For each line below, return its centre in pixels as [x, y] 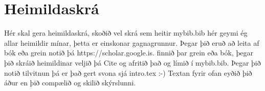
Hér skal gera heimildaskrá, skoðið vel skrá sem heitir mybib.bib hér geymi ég [126, 33]
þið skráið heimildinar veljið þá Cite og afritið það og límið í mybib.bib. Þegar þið [132, 62]
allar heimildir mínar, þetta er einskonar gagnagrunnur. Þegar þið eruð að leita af [132, 42]
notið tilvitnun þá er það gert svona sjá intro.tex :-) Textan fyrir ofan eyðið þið [128, 72]
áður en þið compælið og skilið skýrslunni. [70, 83]
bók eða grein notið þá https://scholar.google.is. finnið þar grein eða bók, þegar [129, 53]
